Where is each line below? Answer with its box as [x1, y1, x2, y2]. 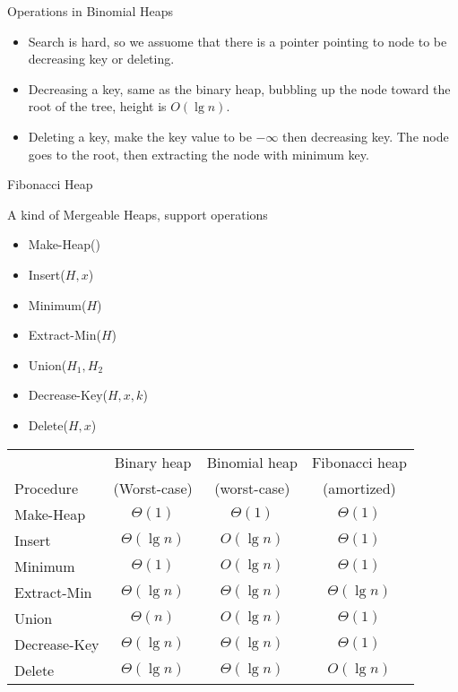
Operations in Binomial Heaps [7, 2, 174, 20]
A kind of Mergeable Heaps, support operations [7, 204, 268, 223]
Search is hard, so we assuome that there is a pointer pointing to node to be [28, 31, 447, 50]
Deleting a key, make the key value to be [28, 126, 252, 145]
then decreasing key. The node [282, 126, 449, 145]
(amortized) [322, 477, 396, 498]
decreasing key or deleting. [28, 49, 175, 68]
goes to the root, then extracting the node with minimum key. [28, 144, 369, 163]
